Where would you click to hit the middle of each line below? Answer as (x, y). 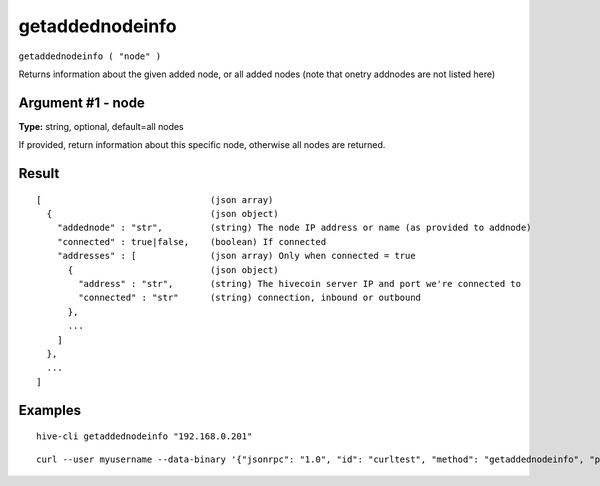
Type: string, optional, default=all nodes (101, 126)
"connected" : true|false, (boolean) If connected (191, 241)
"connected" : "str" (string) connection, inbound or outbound (250, 298)
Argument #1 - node (81, 102)
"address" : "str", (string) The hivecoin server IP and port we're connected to (300, 283)
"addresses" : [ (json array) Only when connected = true (236, 256)
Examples (50, 410)
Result (39, 173)
